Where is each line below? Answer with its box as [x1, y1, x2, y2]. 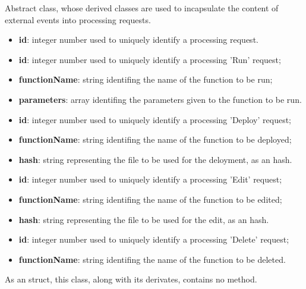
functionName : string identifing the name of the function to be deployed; [18, 133, 292, 146]
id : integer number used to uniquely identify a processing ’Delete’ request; [18, 233, 289, 246]
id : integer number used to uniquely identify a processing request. [18, 33, 258, 46]
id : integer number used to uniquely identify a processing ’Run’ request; [18, 53, 281, 65]
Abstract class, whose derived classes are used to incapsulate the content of [5, 2, 279, 14]
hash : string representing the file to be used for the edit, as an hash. [18, 213, 269, 225]
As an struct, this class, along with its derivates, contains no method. [5, 273, 257, 285]
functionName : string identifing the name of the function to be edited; [18, 193, 282, 205]
